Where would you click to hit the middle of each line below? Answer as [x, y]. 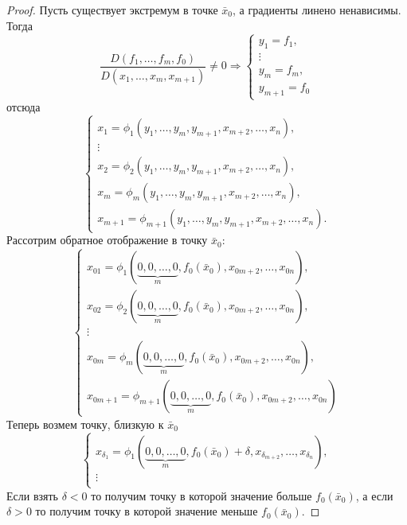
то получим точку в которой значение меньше [147, 511]
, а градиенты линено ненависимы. [317, 10]
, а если [374, 495]
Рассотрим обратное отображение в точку [107, 240]
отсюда [23, 107]
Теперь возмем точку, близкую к [85, 424]
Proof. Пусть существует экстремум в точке [112, 10]
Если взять [32, 495]
